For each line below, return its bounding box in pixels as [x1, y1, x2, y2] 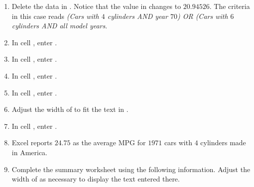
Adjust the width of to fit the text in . [11, 104, 128, 114]
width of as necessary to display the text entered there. [11, 174, 180, 184]
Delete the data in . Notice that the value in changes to [11, 1, 181, 11]
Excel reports [11, 137, 53, 148]
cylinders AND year [107, 10, 168, 21]
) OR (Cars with [177, 10, 228, 21]
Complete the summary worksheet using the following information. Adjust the [11, 164, 251, 174]
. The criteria [209, 1, 250, 11]
